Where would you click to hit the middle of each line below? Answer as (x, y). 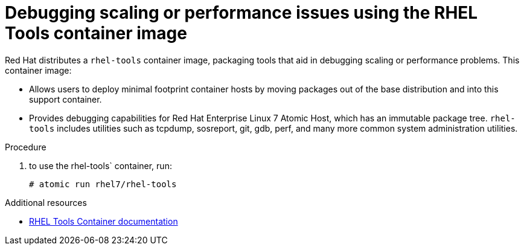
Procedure (26, 147)
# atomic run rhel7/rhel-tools (103, 184)
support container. (65, 99)
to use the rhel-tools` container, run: (101, 165)
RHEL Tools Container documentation (104, 221)
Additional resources (46, 202)
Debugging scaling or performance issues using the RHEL (241, 13)
